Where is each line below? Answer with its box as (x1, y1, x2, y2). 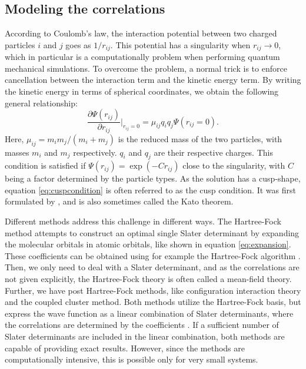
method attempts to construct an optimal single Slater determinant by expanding (5, 226, 300, 239)
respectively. (73, 146, 117, 158)
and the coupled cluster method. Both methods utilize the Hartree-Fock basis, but (5, 296, 301, 308)
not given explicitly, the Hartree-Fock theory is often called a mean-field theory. (5, 273, 292, 285)
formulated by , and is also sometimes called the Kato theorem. (5, 195, 234, 207)
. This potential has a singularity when (110, 38, 251, 51)
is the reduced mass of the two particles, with (118, 132, 282, 145)
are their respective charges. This (154, 146, 273, 158)
